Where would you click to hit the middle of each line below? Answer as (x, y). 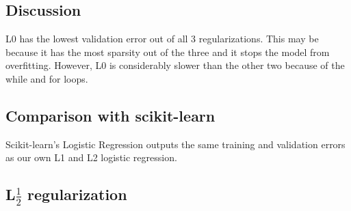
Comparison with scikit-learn (110, 115)
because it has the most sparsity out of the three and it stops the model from (168, 52)
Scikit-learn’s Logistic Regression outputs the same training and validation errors (175, 144)
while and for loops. (47, 78)
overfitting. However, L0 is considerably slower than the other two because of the (175, 65)
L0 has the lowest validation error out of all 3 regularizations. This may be (162, 39)
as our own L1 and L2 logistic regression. (91, 157)
